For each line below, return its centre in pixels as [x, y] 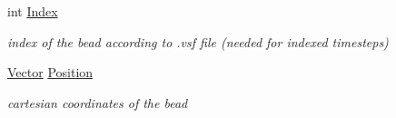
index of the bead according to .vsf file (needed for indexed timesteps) [198, 41]
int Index [33, 11]
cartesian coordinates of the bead [98, 102]
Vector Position [50, 72]
